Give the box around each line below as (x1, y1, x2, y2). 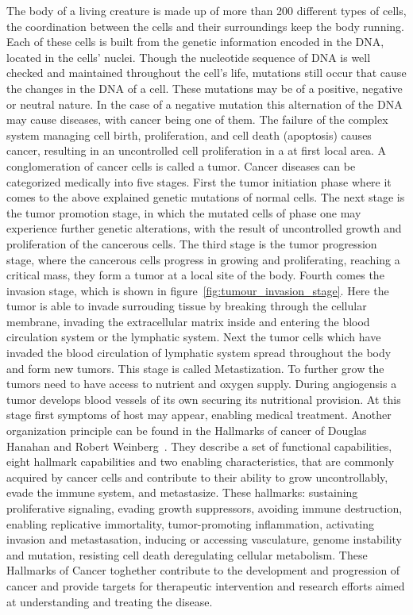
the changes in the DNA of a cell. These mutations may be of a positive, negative (6, 79, 403, 96)
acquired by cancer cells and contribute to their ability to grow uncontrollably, (6, 468, 388, 485)
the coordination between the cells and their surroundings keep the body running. (6, 17, 404, 34)
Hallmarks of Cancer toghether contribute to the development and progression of (6, 562, 400, 578)
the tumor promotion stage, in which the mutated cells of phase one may (6, 204, 361, 221)
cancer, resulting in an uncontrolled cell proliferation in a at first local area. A (6, 142, 387, 159)
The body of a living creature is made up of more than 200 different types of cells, (6, 2, 407, 18)
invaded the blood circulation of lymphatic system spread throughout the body (6, 344, 392, 361)
